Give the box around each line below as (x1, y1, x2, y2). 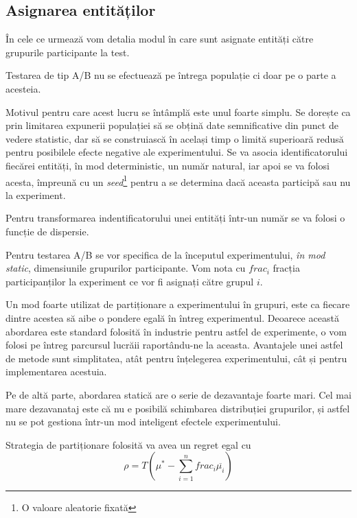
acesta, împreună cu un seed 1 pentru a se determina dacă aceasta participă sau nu (5, 172, 351, 189)
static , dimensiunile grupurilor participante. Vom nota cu (5, 261, 246, 275)
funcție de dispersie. (5, 224, 89, 238)
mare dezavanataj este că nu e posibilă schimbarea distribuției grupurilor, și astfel (5, 401, 350, 415)
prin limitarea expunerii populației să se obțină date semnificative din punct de (5, 118, 338, 132)
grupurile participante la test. (5, 45, 130, 59)
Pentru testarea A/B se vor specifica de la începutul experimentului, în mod (5, 247, 325, 261)
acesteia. (5, 81, 41, 95)
